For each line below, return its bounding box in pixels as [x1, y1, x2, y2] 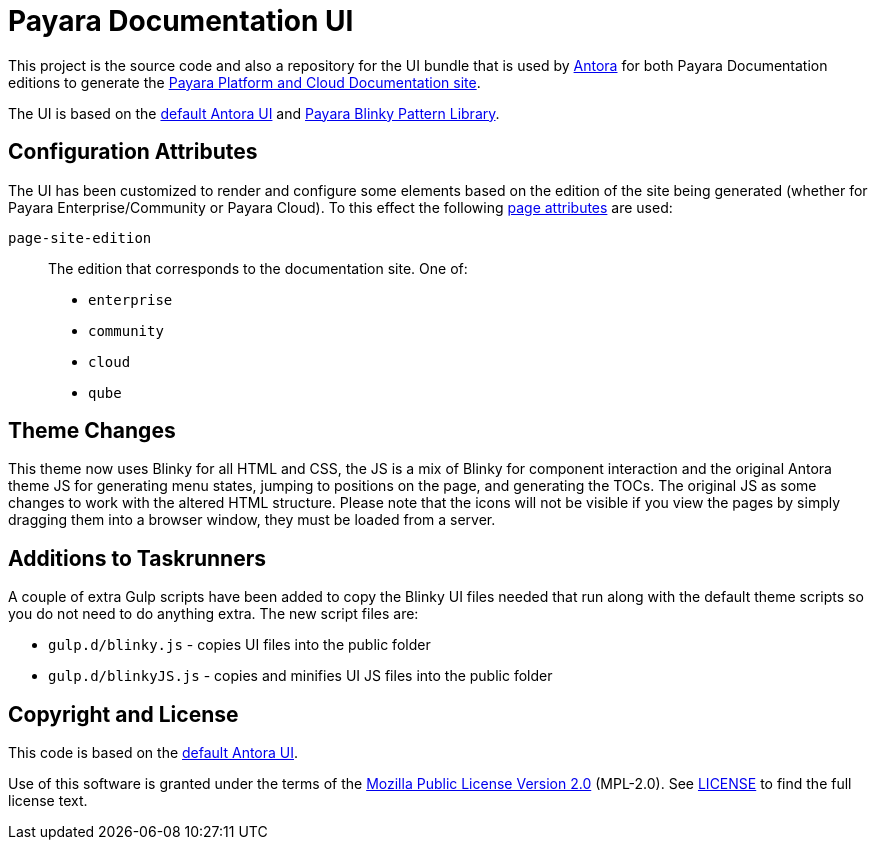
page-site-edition [8, 229, 152, 246]
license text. [8, 792, 88, 810]
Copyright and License [8, 701, 239, 727]
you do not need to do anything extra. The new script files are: [8, 605, 419, 623]
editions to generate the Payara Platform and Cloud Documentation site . [8, 73, 481, 91]
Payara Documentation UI [8, 4, 354, 38]
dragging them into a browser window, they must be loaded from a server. [8, 511, 496, 529]
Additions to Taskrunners [8, 545, 266, 571]
